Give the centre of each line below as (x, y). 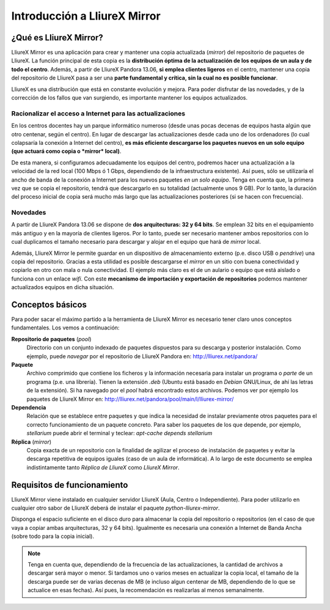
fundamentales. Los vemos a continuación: (65, 328)
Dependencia (29, 407)
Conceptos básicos (49, 305)
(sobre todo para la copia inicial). (53, 536)
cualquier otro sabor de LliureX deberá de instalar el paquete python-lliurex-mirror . (116, 508)
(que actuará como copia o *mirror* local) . (66, 151)
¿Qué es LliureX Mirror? (57, 38)
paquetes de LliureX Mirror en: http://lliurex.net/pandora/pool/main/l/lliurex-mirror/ (130, 399)
